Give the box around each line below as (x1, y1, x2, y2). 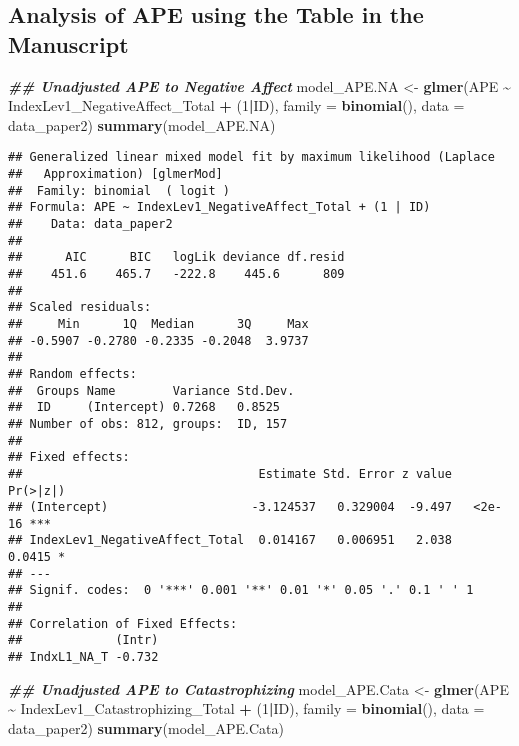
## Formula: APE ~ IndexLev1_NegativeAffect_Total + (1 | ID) (8, 200, 431, 215)
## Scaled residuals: (8, 300, 152, 315)
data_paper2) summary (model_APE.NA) (8, 114, 276, 135)
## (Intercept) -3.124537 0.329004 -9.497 (8, 500, 452, 515)
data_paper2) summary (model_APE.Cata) (8, 717, 284, 738)
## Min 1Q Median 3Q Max (8, 316, 309, 331)
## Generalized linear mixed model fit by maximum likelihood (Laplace (8, 150, 495, 165)
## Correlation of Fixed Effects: (8, 616, 238, 631)
